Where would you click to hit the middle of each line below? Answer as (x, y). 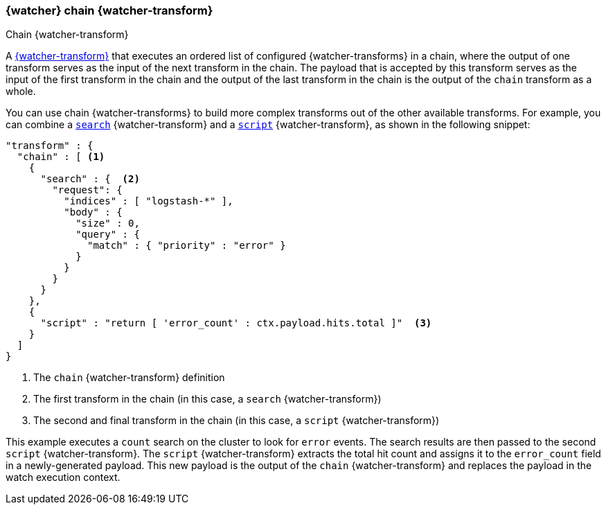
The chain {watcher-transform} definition (129, 378)
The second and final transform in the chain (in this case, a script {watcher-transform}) (237, 421)
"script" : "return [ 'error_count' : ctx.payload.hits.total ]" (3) (236, 323)
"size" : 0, (108, 223)
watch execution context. (63, 477)
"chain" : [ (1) (61, 157)
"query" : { (108, 235)
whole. (21, 91)
